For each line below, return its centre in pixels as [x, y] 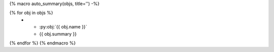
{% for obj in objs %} [31, 13]
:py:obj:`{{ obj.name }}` [63, 27]
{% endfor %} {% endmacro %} [43, 43]
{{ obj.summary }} [58, 34]
